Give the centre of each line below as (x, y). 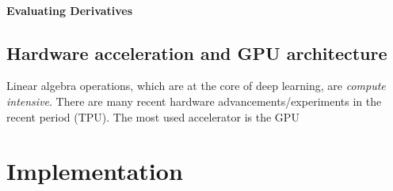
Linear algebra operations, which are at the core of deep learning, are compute (196, 86)
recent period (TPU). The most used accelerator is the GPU (153, 116)
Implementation (95, 171)
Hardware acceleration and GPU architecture (197, 52)
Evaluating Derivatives (70, 10)
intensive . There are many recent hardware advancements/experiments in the (194, 101)
